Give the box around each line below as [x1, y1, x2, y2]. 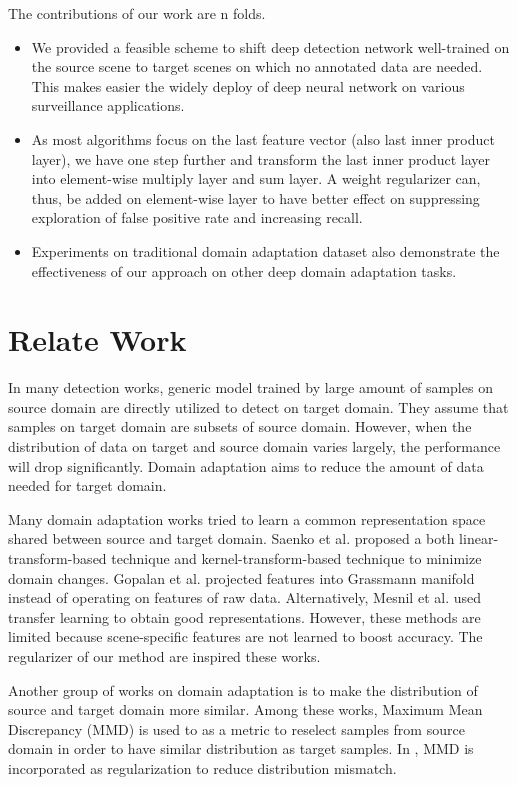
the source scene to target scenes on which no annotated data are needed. [31, 56, 483, 77]
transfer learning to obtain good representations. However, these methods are [8, 606, 481, 627]
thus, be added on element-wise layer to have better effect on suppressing [31, 187, 480, 208]
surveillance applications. [31, 95, 185, 116]
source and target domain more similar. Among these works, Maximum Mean [8, 699, 483, 720]
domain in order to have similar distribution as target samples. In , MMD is [8, 738, 474, 759]
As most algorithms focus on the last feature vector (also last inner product [31, 128, 495, 149]
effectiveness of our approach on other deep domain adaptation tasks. [31, 260, 457, 281]
